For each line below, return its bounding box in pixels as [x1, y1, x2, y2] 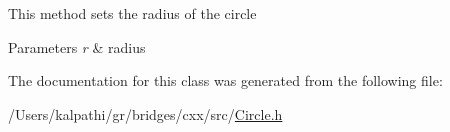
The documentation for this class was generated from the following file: [8, 70, 443, 91]
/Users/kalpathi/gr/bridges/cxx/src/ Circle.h [8, 103, 283, 124]
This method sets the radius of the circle [8, 3, 257, 23]
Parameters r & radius [8, 36, 146, 57]
